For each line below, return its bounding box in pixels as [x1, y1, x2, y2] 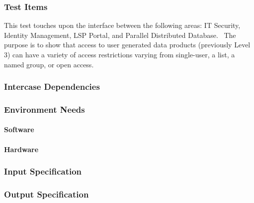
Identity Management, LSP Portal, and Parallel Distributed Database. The [4, 29, 236, 40]
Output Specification [4, 188, 89, 201]
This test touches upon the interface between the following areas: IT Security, [4, 20, 241, 30]
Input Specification [4, 165, 82, 178]
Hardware [4, 144, 39, 154]
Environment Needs [4, 103, 85, 115]
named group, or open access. [4, 59, 94, 69]
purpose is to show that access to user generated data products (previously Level [4, 39, 251, 50]
